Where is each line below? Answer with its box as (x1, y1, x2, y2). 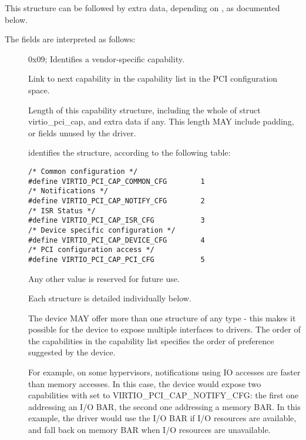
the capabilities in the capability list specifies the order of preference (28, 334, 274, 347)
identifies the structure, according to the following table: (28, 146, 231, 159)
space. (28, 83, 50, 96)
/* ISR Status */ (28, 206, 96, 215)
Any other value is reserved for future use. (28, 272, 180, 284)
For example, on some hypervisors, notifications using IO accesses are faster (28, 366, 301, 378)
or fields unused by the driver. (28, 126, 136, 139)
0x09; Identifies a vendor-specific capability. (28, 52, 184, 65)
